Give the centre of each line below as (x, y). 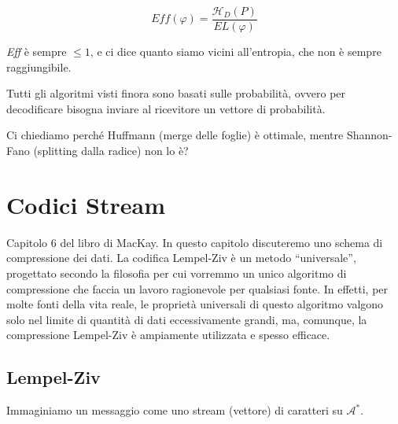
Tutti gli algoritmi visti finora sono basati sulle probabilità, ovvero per (176, 93)
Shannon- (369, 135)
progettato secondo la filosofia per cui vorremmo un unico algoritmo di (177, 273)
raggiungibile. (39, 66)
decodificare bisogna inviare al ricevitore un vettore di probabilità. (166, 108)
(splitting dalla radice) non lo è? (111, 151)
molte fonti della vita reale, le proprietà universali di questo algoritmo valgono (195, 304)
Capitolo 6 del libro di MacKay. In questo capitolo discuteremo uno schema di (195, 242)
